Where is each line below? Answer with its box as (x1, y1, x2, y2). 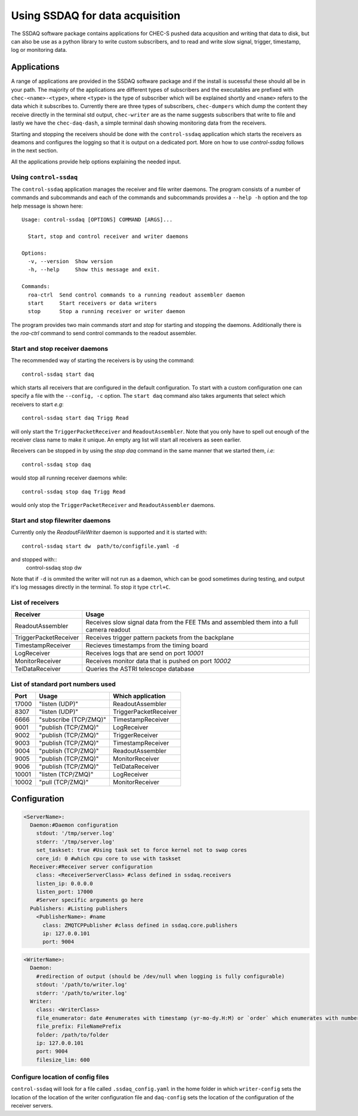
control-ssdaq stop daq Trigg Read (21, 488, 126, 495)
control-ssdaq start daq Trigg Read (21, 415, 129, 422)
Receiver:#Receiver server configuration (30, 863, 153, 870)
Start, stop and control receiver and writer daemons (27, 233, 189, 240)
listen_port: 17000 (36, 889, 94, 895)
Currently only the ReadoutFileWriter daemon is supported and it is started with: (11, 528, 208, 536)
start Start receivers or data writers (27, 299, 158, 307)
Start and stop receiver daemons (11, 344, 109, 353)
